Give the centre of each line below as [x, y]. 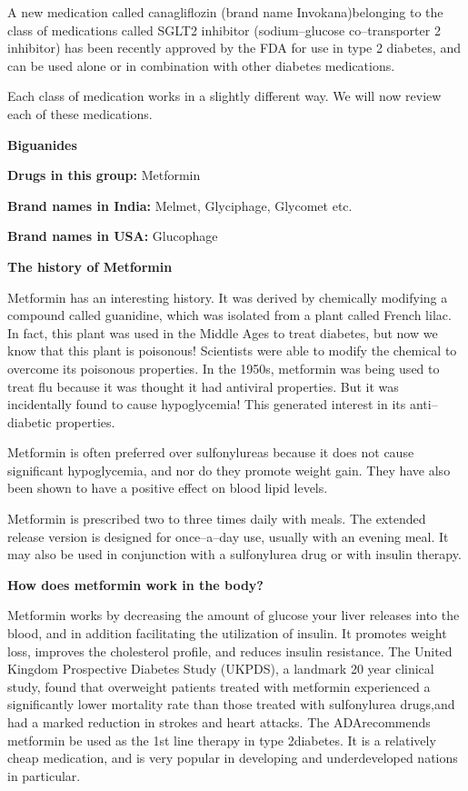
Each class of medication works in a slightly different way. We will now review [224, 96]
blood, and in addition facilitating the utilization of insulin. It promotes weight [227, 633]
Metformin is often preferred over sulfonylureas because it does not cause [211, 452]
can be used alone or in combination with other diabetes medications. [201, 65]
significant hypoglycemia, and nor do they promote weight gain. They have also [229, 470]
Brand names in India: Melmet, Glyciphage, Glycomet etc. [180, 205]
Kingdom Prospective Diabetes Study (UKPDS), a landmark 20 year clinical [221, 669]
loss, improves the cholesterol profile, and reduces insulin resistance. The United [230, 651]
